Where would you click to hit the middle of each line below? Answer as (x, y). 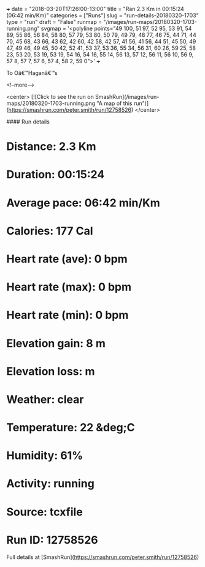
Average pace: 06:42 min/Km (83, 203)
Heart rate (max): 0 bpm (69, 287)
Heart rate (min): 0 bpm (68, 315)
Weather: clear (45, 399)
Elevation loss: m (51, 371)
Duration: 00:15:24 (56, 175)
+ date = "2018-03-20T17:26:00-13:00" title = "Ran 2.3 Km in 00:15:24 (95, 9)
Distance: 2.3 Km (51, 147)
